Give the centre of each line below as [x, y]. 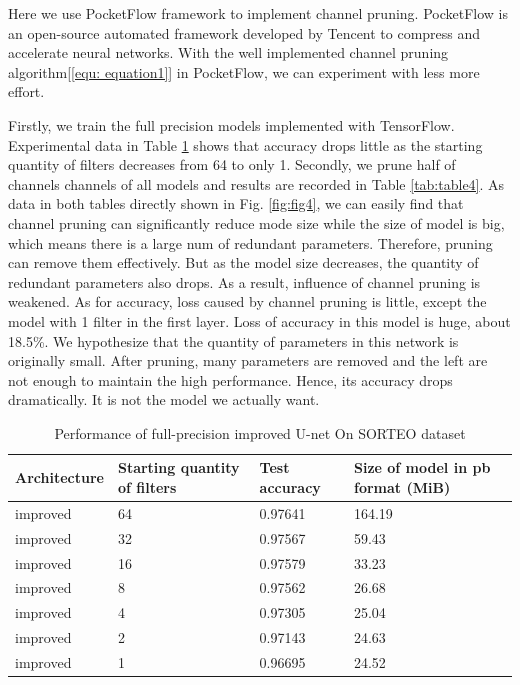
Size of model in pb [422, 467]
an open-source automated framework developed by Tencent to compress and [244, 32]
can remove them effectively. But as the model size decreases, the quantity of [243, 262]
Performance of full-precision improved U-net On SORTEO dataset [260, 432]
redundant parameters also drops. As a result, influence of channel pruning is [244, 281]
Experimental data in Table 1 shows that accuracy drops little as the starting [245, 144]
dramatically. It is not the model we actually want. [164, 399]
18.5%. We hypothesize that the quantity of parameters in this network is [233, 340]
